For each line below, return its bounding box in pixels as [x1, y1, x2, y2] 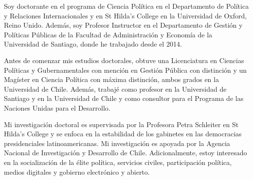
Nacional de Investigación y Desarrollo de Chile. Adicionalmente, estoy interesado [4, 147, 247, 158]
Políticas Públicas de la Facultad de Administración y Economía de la [4, 29, 213, 39]
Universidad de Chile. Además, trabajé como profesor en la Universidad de [4, 83, 227, 94]
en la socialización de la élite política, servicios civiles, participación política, [4, 157, 232, 167]
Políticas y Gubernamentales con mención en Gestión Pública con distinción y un [4, 65, 247, 75]
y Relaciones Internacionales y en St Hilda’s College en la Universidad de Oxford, [4, 10, 247, 20]
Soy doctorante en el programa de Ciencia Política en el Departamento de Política [4, 1, 249, 11]
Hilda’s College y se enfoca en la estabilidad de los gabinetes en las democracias [4, 129, 242, 139]
